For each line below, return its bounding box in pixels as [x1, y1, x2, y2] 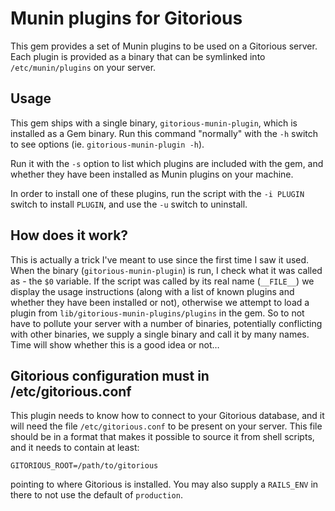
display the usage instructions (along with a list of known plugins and [10, 285, 295, 297]
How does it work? [10, 227, 129, 244]
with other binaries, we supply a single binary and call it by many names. [10, 328, 310, 340]
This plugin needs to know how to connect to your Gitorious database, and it [10, 410, 325, 422]
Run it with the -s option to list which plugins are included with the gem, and [10, 157, 324, 169]
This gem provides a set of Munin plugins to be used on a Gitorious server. [10, 40, 318, 52]
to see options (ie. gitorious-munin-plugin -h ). [10, 138, 205, 150]
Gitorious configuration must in [10, 367, 210, 384]
